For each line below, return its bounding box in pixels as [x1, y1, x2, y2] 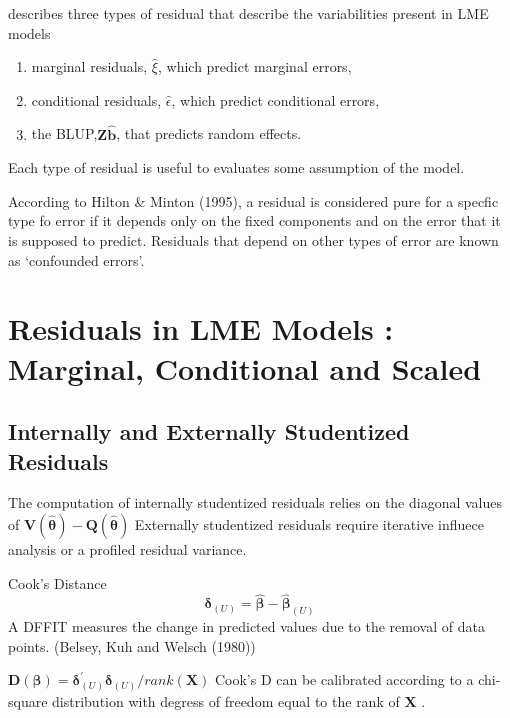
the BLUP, [31, 123, 98, 144]
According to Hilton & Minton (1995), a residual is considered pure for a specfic [8, 190, 499, 211]
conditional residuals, [31, 89, 162, 110]
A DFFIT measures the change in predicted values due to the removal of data [8, 616, 485, 637]
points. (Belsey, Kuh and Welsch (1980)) [8, 635, 256, 656]
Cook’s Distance [8, 572, 107, 593]
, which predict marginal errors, [157, 56, 352, 77]
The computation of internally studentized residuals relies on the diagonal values [8, 492, 503, 513]
